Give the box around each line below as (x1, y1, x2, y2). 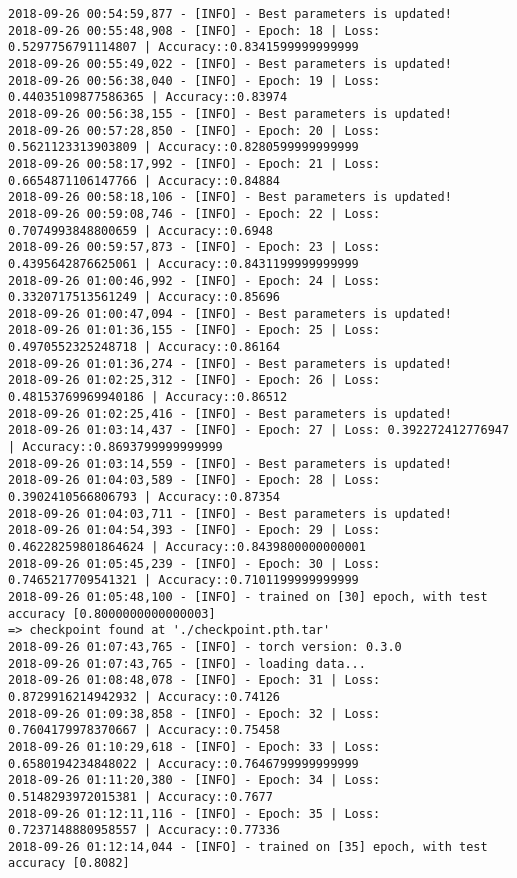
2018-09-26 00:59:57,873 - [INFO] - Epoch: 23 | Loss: (8, 240, 381, 255)
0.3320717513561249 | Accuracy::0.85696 (8, 290, 281, 305)
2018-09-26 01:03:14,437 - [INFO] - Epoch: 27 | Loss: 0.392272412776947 (8, 423, 510, 438)
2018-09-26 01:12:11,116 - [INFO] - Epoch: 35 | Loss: (8, 806, 381, 821)
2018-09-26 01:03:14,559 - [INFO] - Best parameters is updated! (8, 456, 452, 471)
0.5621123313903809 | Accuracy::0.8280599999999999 (8, 140, 359, 155)
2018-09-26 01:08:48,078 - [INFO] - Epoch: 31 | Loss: (8, 673, 381, 688)
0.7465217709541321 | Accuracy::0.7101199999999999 (8, 573, 359, 588)
